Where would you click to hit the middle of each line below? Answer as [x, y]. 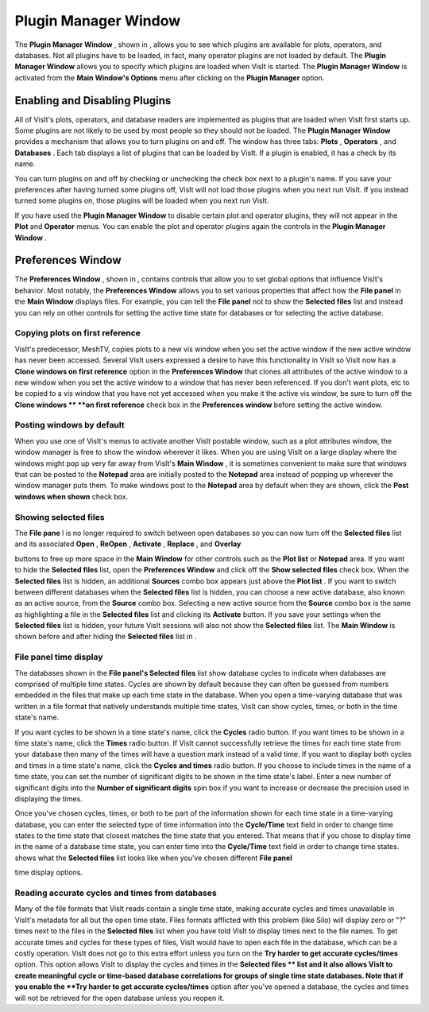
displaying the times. [48, 798]
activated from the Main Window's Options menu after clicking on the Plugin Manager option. [170, 78]
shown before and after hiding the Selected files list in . [106, 637]
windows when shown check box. [71, 496]
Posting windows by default [70, 425]
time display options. [49, 872]
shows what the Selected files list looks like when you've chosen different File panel [154, 858]
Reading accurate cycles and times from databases [116, 893]
